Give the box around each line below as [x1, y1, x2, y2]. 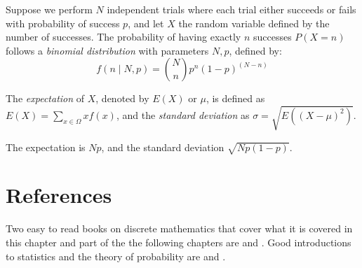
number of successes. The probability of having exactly [6, 29, 241, 44]
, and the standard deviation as [116, 107, 250, 122]
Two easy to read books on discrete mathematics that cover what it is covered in [6, 221, 353, 236]
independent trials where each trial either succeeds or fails [107, 2, 356, 16]
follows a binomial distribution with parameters [6, 43, 209, 57]
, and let [128, 15, 164, 30]
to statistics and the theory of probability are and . [6, 248, 226, 263]
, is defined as [206, 91, 265, 106]
